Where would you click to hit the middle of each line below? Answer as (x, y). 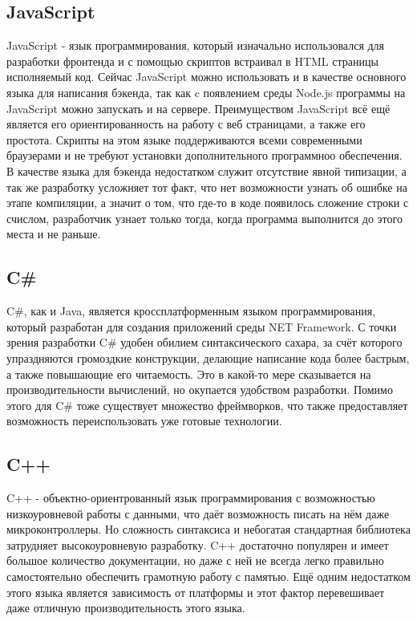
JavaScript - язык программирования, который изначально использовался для (196, 45)
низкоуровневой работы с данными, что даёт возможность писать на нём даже (198, 513)
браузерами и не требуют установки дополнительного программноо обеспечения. (204, 155)
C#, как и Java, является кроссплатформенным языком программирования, (191, 311)
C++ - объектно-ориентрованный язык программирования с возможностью (191, 498)
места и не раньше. (54, 234)
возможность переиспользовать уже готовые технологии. (144, 421)
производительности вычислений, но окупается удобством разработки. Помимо (200, 390)
